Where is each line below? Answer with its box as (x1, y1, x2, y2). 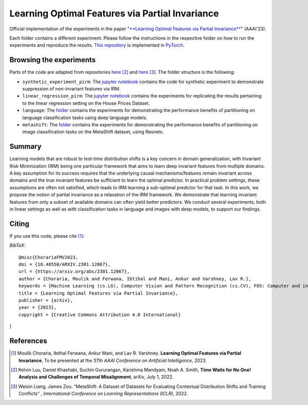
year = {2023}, (18, 304, 57, 311)
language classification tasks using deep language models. (22, 114, 147, 121)
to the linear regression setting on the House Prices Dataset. (22, 100, 150, 106)
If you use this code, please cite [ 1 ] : (9, 233, 85, 239)
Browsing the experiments (9, 55, 96, 64)
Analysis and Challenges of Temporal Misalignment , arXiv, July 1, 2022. (18, 374, 174, 380)
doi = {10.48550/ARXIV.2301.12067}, (18, 262, 111, 267)
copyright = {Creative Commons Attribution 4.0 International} (18, 312, 181, 318)
